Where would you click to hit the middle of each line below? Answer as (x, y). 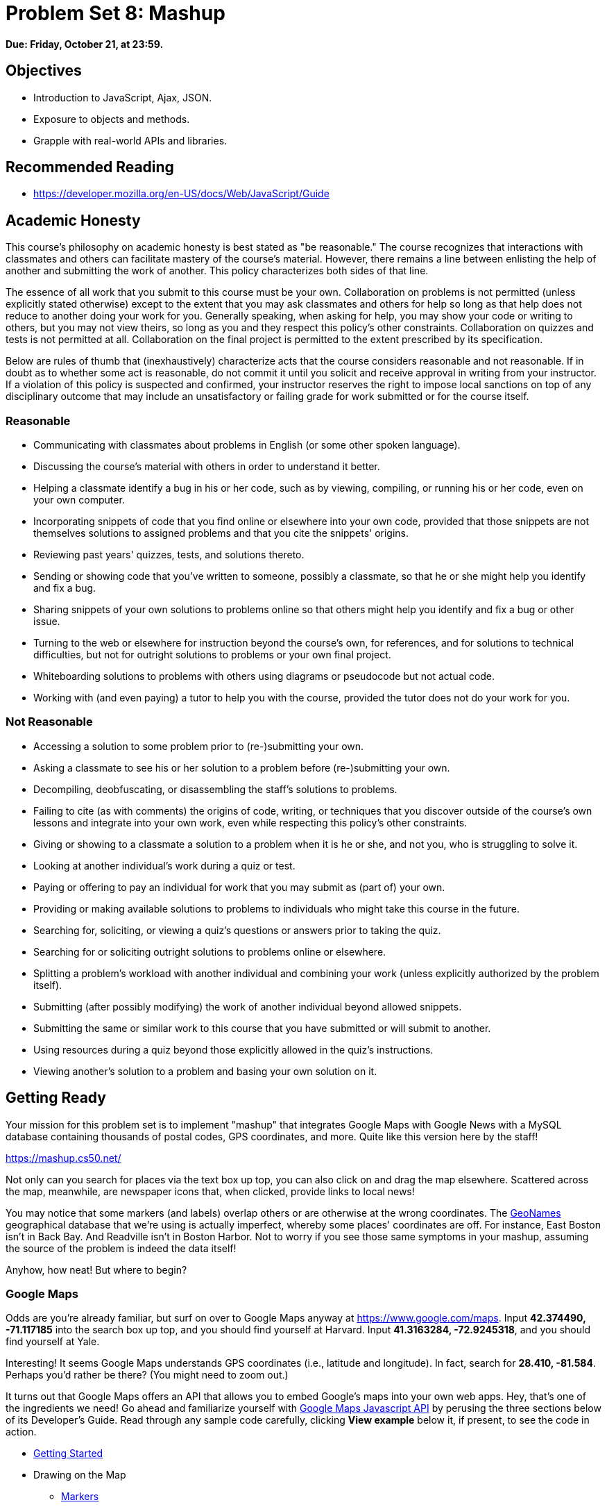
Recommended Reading (90, 167)
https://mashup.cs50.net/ (63, 1158)
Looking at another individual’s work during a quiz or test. (164, 865)
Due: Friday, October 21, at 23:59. (85, 44)
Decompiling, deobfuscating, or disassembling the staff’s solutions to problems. (215, 789)
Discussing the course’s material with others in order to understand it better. (207, 467)
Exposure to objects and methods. (112, 119)
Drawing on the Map (80, 1475)
